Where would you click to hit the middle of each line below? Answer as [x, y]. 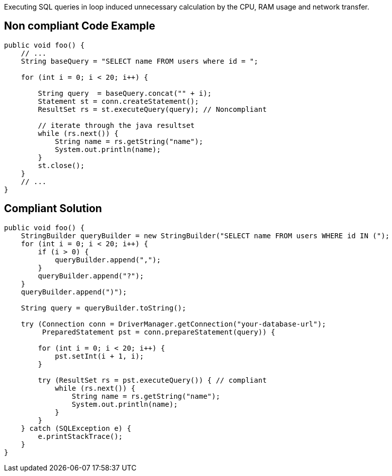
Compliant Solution [53, 209]
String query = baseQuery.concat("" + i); [125, 93]
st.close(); [61, 165]
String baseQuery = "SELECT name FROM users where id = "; [139, 61]
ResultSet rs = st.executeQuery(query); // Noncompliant [152, 109]
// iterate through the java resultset [116, 125]
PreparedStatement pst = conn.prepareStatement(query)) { [159, 332]
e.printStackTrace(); [80, 436]
